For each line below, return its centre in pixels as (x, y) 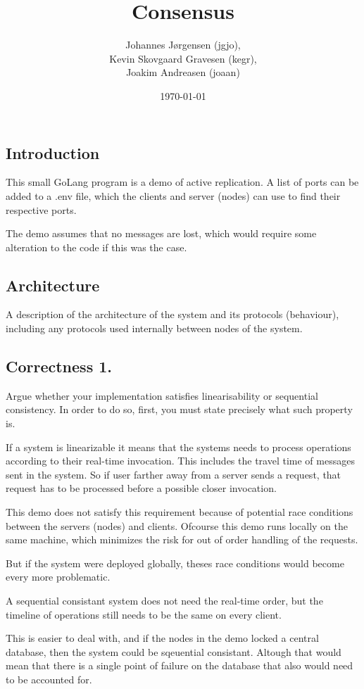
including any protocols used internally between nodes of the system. (154, 328)
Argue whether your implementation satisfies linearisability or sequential (162, 395)
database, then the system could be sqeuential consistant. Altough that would (174, 651)
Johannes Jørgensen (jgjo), (183, 45)
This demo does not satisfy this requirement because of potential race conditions (180, 512)
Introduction (53, 152)
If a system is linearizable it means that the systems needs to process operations (178, 447)
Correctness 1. (59, 366)
